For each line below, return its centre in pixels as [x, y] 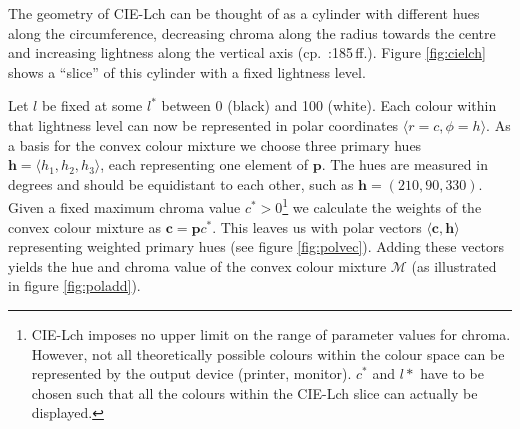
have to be [452, 373]
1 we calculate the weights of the [382, 205]
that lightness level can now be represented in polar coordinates [203, 124]
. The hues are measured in [404, 164]
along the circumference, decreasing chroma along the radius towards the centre [252, 32]
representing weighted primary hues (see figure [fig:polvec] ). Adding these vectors [256, 246]
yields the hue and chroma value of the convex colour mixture [197, 265]
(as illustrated [454, 265]
